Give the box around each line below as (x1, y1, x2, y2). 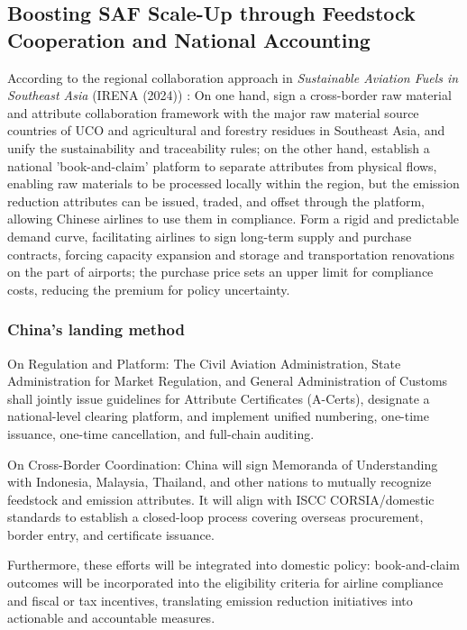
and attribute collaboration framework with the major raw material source (7, 103, 419, 122)
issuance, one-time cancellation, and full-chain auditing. (7, 424, 315, 443)
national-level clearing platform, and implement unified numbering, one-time (7, 406, 429, 425)
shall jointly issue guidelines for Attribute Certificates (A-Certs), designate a (7, 388, 430, 407)
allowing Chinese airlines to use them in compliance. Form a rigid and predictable (7, 209, 460, 228)
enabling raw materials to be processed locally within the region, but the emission (7, 174, 460, 193)
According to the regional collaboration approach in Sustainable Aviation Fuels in (7, 68, 459, 87)
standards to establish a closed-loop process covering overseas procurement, (7, 507, 424, 526)
